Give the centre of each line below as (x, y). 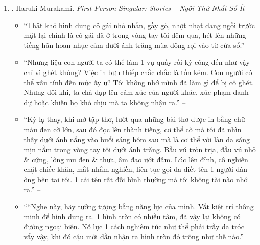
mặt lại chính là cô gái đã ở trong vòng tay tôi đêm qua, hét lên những (135, 35)
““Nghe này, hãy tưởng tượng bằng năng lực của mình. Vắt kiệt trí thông (139, 206)
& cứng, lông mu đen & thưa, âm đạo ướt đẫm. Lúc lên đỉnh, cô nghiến (136, 159)
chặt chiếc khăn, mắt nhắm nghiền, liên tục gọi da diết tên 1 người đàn (136, 169)
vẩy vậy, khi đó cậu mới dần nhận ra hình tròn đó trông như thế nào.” (134, 236)
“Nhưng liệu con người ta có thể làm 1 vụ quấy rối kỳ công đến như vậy (137, 62)
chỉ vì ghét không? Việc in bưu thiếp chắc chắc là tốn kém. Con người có (138, 72)
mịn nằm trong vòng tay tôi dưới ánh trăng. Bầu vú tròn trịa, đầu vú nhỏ (140, 149)
